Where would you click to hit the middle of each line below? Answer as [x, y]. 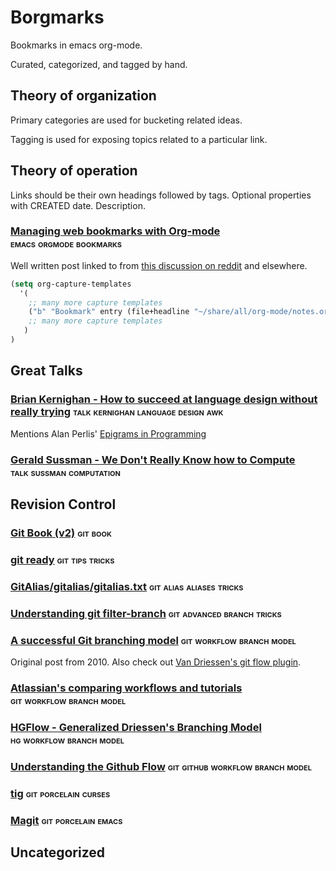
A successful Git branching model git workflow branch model [153, 640]
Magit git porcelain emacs [66, 820]
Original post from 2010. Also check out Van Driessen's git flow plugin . [156, 662]
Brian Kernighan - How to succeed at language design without [164, 399]
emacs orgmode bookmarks [66, 244]
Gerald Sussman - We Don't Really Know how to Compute [153, 459]
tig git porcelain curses [60, 793]
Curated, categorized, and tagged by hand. [99, 64]
